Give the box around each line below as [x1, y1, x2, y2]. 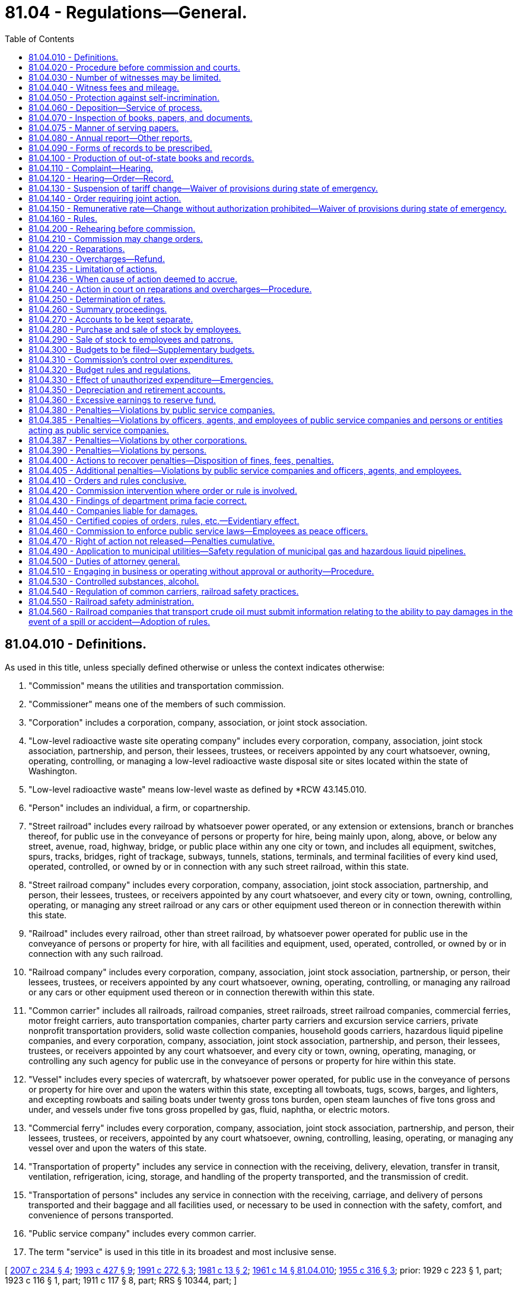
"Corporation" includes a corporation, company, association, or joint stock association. [28, 717, 368, 727]
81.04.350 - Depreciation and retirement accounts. [28, 384, 225, 395]
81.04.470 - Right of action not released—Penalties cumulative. [28, 535, 275, 546]
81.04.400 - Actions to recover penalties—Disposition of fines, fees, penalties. [28, 455, 334, 465]
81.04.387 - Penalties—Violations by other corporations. [28, 435, 247, 445]
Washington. [28, 765, 78, 776]
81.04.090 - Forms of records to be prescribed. [28, 142, 212, 153]
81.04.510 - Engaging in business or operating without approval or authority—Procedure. [28, 566, 374, 576]
